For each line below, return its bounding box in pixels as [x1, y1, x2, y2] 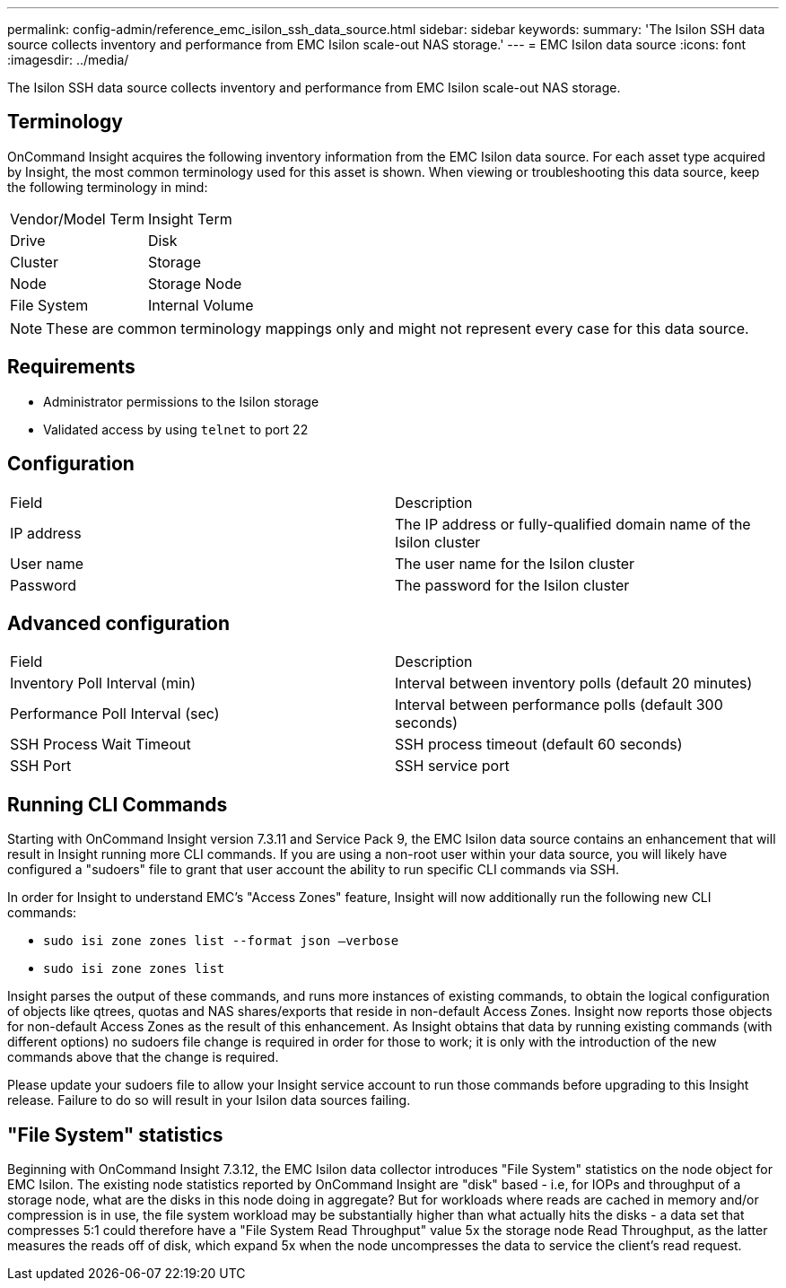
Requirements [7, 355, 135, 379]
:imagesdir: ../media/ [7, 52, 129, 67]
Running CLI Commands [7, 793, 228, 816]
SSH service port [395, 757, 510, 775]
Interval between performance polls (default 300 [395, 696, 723, 714]
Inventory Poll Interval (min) [10, 674, 196, 693]
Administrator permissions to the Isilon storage [43, 393, 319, 409]
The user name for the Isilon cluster [395, 554, 635, 573]
